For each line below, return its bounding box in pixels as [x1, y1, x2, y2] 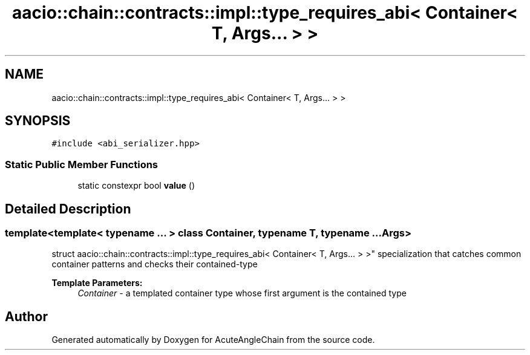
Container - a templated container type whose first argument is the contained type [77, 288, 407, 299]
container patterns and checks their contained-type [51, 259, 258, 270]
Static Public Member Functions [5, 158, 159, 171]
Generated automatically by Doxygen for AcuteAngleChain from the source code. [51, 334, 375, 345]
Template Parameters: [51, 278, 143, 288]
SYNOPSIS [5, 113, 71, 129]
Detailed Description [5, 201, 131, 217]
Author [5, 308, 48, 324]
